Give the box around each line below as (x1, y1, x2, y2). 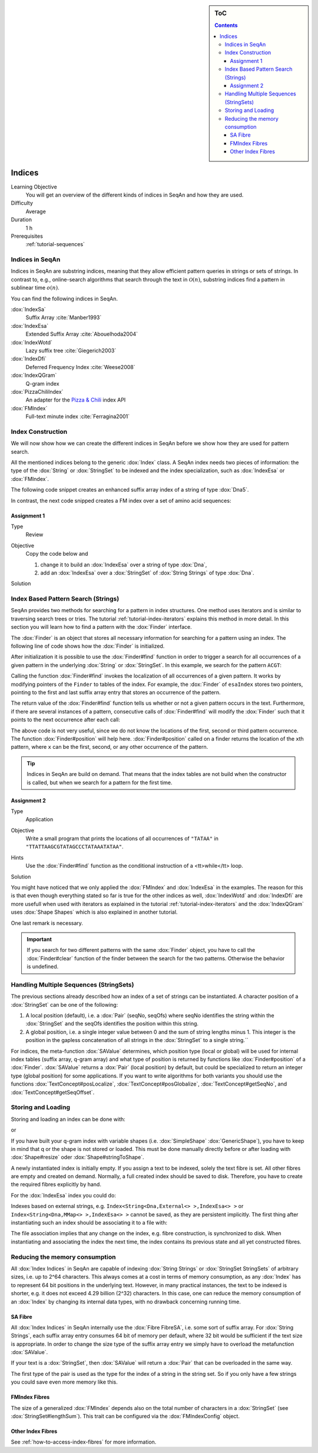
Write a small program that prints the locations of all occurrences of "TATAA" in (25, 835, 219, 842)
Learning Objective (11, 183, 57, 190)
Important (26, 936, 52, 943)
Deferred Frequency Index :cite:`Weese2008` (25, 363, 135, 370)
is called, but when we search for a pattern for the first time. (26, 779, 173, 786)
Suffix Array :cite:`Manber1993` (25, 314, 102, 321)
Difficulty (11, 200, 34, 207)
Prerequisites (11, 233, 44, 240)
